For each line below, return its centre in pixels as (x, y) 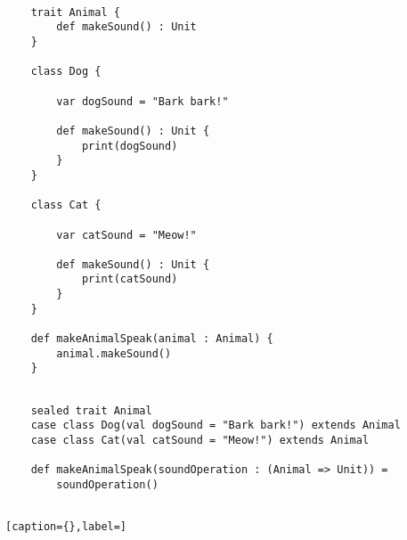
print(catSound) (130, 279)
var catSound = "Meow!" (126, 235)
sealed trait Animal (91, 410)
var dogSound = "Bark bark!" (142, 101)
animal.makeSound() (114, 353)
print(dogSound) (130, 146)
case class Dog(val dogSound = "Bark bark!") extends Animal (216, 425)
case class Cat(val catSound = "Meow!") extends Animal (200, 441)
